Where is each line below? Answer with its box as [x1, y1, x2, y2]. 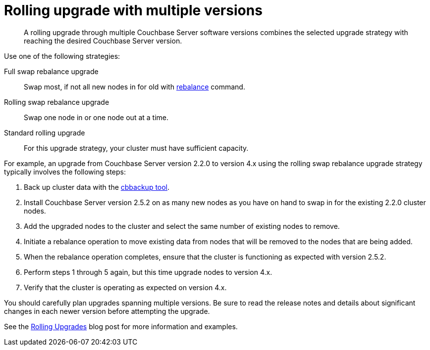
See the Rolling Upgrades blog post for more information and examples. [4, 322, 238, 331]
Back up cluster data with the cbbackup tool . [24, 182, 170, 191]
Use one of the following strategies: [4, 51, 120, 60]
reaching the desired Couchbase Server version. [24, 36, 182, 45]
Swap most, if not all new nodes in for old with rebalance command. [24, 82, 245, 91]
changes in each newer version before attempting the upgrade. [4, 306, 210, 315]
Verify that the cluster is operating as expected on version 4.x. [24, 283, 227, 292]
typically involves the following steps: [4, 167, 126, 176]
